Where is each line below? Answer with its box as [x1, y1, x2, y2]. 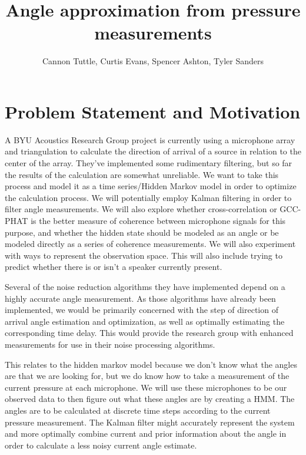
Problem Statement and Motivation [5, 99, 301, 123]
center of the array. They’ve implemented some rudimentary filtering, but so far [5, 157, 292, 169]
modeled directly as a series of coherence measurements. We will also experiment [5, 238, 296, 250]
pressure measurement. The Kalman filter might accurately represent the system [5, 416, 295, 428]
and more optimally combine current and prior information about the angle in [5, 427, 287, 440]
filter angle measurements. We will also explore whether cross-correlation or [5, 203, 277, 215]
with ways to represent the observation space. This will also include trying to [5, 249, 282, 261]
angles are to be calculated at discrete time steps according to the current [5, 404, 271, 416]
